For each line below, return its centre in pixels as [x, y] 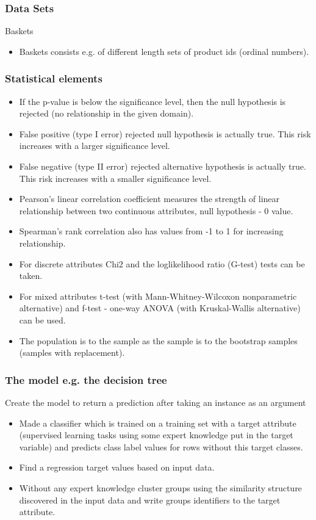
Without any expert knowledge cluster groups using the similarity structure [160, 487]
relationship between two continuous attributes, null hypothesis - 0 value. [156, 210]
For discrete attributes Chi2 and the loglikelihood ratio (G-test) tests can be [162, 263]
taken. [31, 276]
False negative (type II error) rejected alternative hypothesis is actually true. [163, 166]
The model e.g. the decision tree [86, 379]
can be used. [42, 320]
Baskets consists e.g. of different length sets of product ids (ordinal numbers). [164, 51]
